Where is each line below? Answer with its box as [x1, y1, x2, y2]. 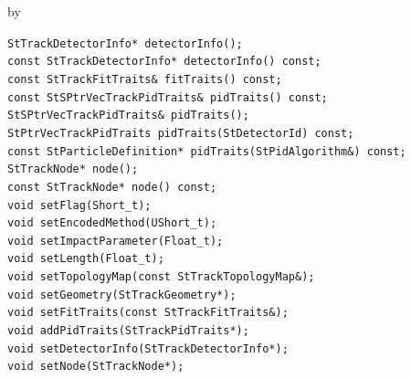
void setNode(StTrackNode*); [7, 360, 184, 374]
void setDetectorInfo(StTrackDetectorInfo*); [7, 342, 289, 355]
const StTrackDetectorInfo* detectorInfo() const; [7, 55, 321, 68]
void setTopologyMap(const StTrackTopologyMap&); [7, 270, 315, 284]
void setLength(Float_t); [7, 252, 164, 266]
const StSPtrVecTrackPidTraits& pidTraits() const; [7, 90, 328, 104]
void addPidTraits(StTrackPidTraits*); [7, 324, 249, 338]
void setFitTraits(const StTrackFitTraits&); [7, 306, 289, 320]
